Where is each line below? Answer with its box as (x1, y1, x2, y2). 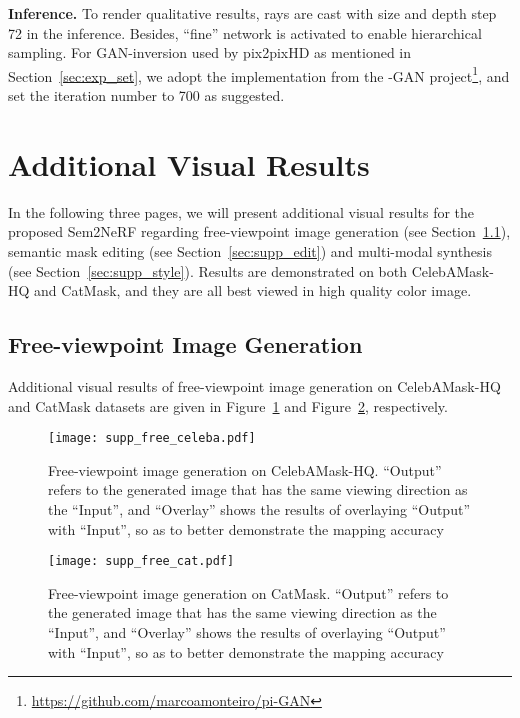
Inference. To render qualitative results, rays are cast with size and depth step (8, 3, 497, 23)
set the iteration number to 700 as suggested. (8, 85, 285, 106)
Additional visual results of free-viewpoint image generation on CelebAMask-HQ (8, 375, 501, 396)
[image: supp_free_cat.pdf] (48, 554, 235, 569)
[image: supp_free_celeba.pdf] (48, 431, 256, 446)
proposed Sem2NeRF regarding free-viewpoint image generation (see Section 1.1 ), (8, 221, 511, 242)
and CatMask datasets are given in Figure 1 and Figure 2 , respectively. (8, 395, 448, 416)
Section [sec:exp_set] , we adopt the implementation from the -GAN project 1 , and (8, 62, 510, 86)
